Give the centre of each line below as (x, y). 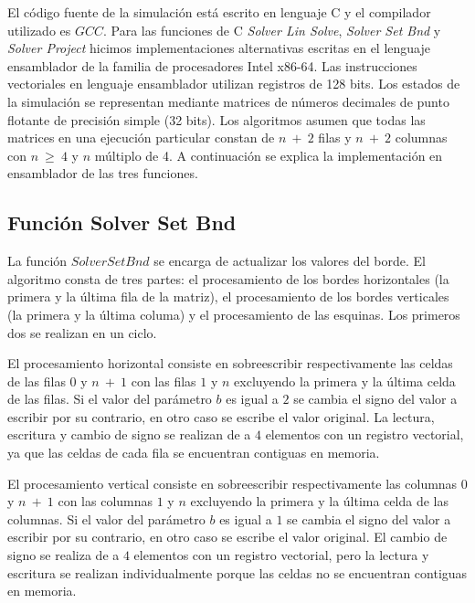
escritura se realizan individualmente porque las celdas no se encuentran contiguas (237, 572)
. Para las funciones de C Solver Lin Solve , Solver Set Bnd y (272, 30)
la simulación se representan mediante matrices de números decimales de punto (228, 101)
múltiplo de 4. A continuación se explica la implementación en (269, 155)
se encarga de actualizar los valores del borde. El (290, 261)
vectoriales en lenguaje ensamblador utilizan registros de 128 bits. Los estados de (234, 84)
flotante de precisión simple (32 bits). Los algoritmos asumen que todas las (216, 119)
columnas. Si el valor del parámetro (106, 518)
